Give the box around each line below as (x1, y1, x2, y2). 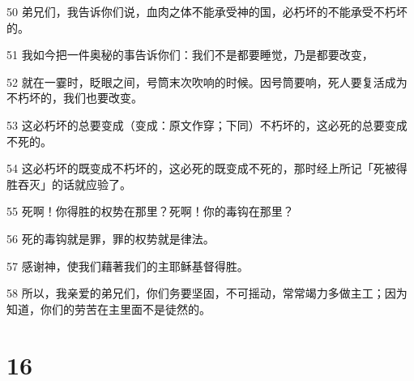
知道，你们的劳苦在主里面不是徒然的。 (6, 300, 211, 317)
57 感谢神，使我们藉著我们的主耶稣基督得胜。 (6, 257, 249, 274)
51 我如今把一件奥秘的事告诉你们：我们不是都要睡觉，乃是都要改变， (6, 46, 373, 63)
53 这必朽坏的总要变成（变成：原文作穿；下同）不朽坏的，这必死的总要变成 (6, 116, 408, 133)
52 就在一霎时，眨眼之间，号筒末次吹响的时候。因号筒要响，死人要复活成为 (6, 73, 408, 90)
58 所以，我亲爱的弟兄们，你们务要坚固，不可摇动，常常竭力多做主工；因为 (6, 285, 408, 302)
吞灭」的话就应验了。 (17, 175, 131, 192)
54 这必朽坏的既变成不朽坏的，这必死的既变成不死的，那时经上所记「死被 (6, 160, 396, 177)
